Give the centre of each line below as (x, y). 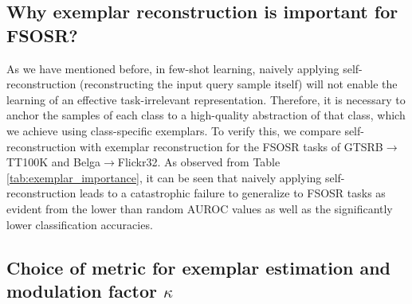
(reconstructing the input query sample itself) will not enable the (238, 84)
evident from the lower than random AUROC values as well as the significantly (200, 208)
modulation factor (82, 290)
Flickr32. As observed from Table (199, 162)
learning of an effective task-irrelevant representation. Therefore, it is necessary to (206, 99)
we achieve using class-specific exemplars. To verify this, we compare (174, 130)
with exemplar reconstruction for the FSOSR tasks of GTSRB (231, 146)
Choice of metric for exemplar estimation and (199, 267)
